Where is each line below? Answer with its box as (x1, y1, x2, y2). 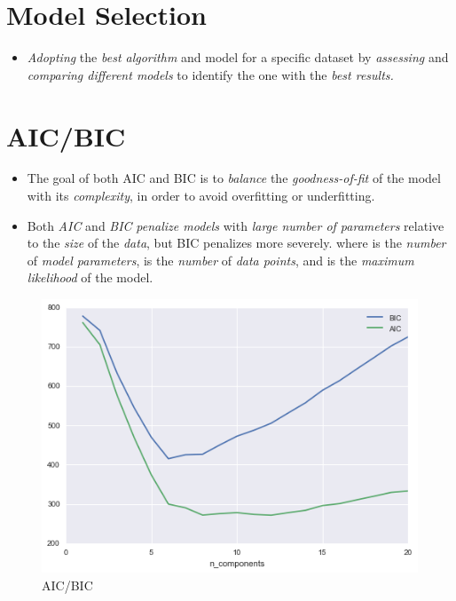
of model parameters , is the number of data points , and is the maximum (27, 250, 414, 269)
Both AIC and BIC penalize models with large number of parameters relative (27, 216, 444, 234)
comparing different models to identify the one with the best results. (27, 65, 394, 83)
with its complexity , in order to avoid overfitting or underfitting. (27, 186, 375, 205)
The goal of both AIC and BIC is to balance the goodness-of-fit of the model (27, 169, 441, 187)
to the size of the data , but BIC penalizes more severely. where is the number (27, 233, 446, 252)
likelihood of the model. (27, 268, 153, 287)
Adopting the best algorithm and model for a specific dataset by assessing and (27, 48, 449, 67)
